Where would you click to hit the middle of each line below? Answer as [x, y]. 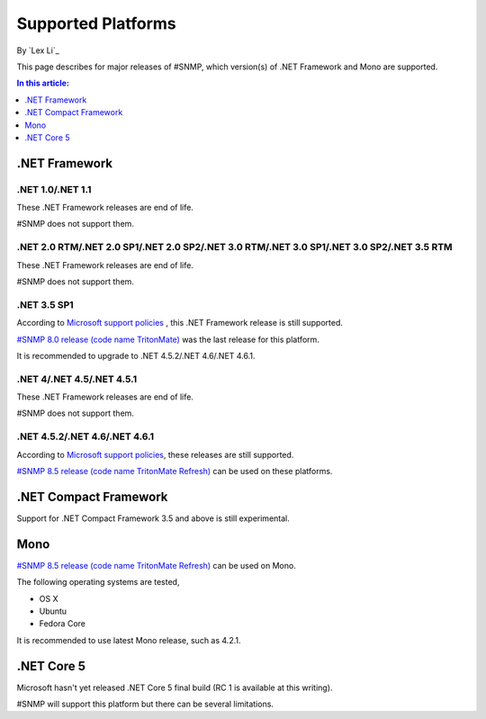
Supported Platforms [97, 23]
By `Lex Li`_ [38, 50]
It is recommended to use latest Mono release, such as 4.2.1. [129, 640]
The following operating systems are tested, [98, 582]
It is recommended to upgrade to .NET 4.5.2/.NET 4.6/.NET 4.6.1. [136, 355]
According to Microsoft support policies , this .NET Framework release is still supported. [180, 323]
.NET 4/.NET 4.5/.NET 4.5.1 [77, 379]
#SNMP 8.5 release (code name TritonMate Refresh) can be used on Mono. [156, 565]
